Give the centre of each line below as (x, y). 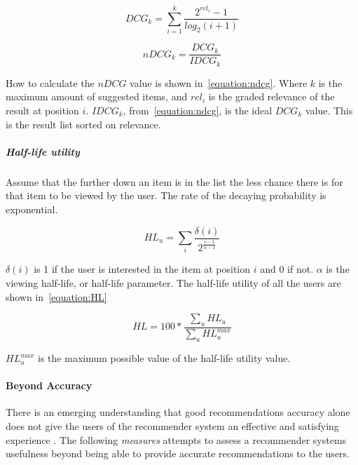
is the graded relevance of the (271, 96)
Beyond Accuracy (49, 385)
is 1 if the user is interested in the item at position (142, 269)
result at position (42, 110)
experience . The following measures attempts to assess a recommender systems (176, 439)
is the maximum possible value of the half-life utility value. (164, 358)
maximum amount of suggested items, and (97, 96)
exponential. (32, 209)
